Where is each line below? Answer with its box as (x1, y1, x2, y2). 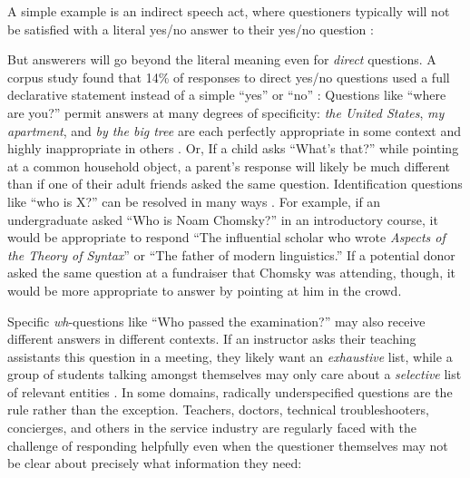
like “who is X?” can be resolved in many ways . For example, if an (7, 191, 381, 210)
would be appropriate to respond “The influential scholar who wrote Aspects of (7, 228, 446, 247)
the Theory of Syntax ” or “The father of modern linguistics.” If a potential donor (7, 245, 455, 264)
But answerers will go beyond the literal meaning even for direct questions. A (7, 50, 436, 69)
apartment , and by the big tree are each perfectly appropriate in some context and (7, 121, 462, 140)
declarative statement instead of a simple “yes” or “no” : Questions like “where (7, 85, 446, 104)
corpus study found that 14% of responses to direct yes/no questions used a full (7, 67, 450, 86)
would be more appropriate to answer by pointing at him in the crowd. (7, 280, 402, 299)
